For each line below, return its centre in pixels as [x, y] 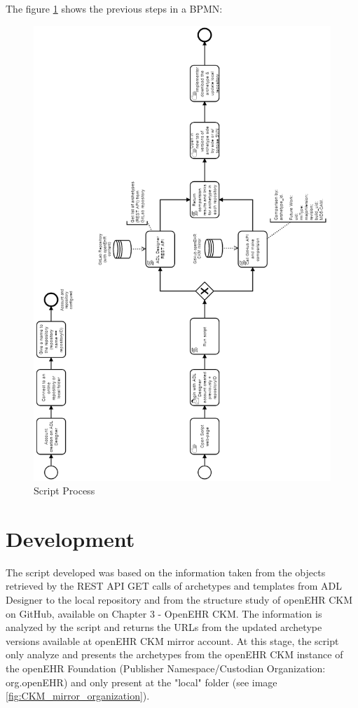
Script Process [64, 491]
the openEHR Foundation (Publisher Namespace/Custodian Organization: [166, 668]
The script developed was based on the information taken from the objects [166, 572]
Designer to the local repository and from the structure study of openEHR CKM [179, 600]
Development [70, 538]
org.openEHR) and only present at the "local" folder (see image [142, 682]
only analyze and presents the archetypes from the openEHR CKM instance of [174, 654]
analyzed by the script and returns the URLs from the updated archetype [164, 627]
